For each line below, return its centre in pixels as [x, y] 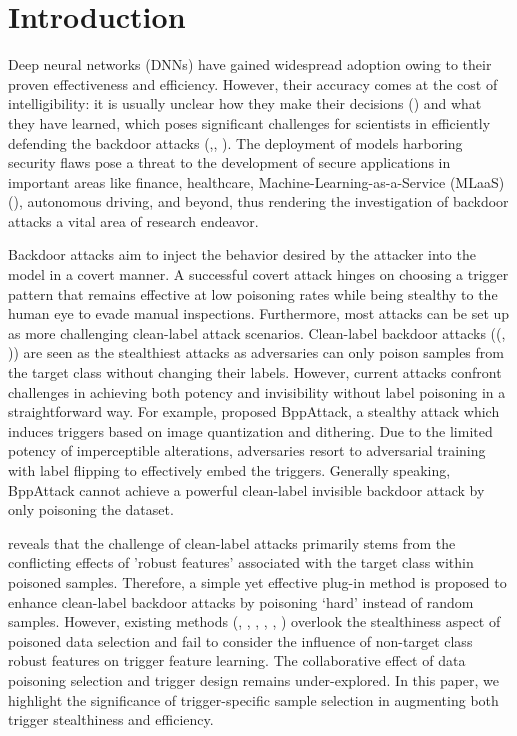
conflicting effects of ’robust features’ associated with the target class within [241, 562]
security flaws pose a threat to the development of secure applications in [229, 162]
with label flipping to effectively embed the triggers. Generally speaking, [229, 470]
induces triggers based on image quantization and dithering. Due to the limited [250, 430]
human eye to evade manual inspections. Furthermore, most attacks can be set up [259, 313]
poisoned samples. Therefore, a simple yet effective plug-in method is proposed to [257, 581]
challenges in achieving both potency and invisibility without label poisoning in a [257, 391]
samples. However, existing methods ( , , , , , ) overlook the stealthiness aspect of [254, 621]
